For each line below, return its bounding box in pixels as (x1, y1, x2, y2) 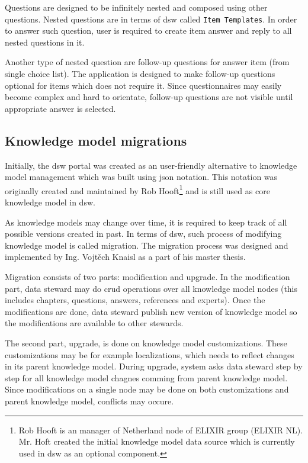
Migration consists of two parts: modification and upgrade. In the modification (5, 271, 290, 283)
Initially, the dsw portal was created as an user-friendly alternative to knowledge (5, 159, 297, 171)
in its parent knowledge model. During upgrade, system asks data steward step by (5, 360, 303, 372)
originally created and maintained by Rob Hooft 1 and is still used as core (5, 182, 270, 197)
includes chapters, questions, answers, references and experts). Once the (5, 294, 265, 306)
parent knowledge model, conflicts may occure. (5, 394, 174, 407)
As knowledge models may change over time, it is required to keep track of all (5, 216, 287, 228)
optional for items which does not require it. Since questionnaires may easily (5, 79, 282, 91)
